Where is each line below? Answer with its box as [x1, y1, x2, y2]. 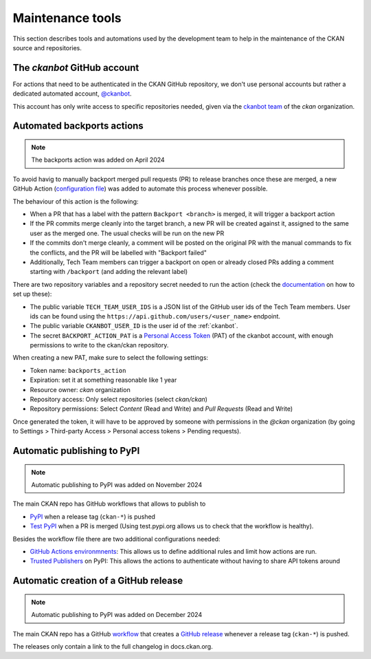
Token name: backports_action [30, 366, 126, 374]
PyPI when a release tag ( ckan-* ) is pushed [30, 512, 156, 521]
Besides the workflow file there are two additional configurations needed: [12, 534, 221, 543]
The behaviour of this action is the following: [12, 197, 139, 206]
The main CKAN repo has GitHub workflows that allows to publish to [12, 499, 206, 508]
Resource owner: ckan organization [30, 385, 131, 393]
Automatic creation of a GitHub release [12, 575, 183, 587]
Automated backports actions [12, 120, 144, 132]
